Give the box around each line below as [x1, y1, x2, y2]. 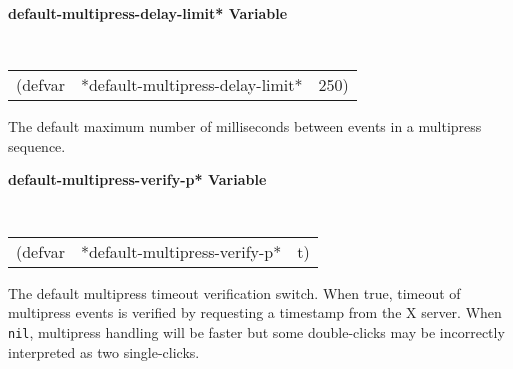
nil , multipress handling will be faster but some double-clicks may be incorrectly [8, 321, 505, 342]
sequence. [8, 135, 66, 156]
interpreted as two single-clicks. [8, 341, 200, 362]
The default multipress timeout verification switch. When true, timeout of [8, 282, 461, 303]
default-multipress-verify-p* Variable [8, 169, 267, 190]
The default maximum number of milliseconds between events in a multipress [8, 116, 482, 137]
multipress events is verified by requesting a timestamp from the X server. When [8, 302, 502, 323]
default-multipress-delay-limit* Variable [8, 3, 288, 23]
